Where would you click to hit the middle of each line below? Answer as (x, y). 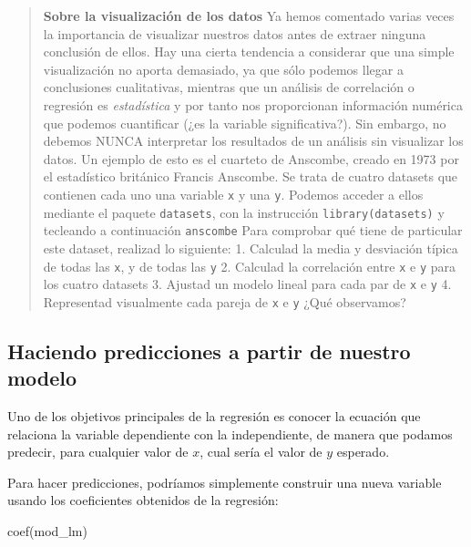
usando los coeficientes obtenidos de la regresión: (143, 500)
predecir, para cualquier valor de (98, 452)
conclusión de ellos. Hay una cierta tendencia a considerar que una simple (249, 52)
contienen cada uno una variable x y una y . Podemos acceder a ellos (233, 194)
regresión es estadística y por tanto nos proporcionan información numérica (253, 104)
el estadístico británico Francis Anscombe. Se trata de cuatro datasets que (251, 176)
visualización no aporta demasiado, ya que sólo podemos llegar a (223, 69)
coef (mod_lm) (47, 531)
